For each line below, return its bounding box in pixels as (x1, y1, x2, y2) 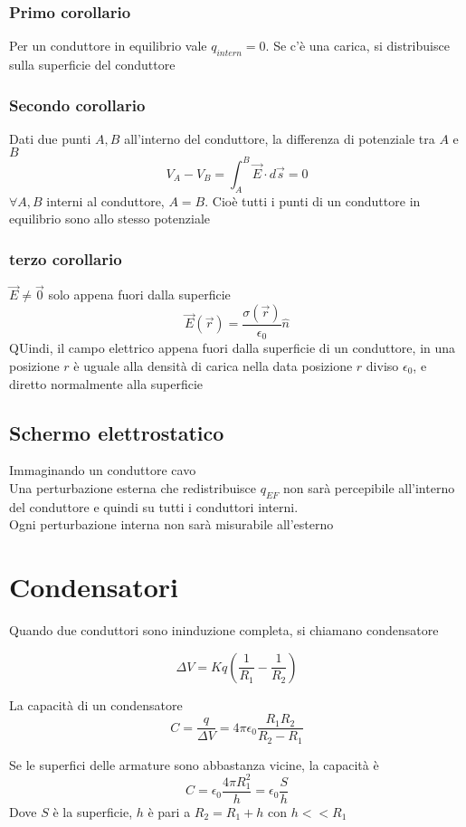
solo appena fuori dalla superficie (48, 285, 231, 304)
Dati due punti (9, 128, 91, 147)
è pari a (147, 802, 191, 821)
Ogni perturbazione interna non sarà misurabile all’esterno (9, 515, 334, 534)
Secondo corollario (9, 93, 146, 116)
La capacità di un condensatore (9, 695, 183, 714)
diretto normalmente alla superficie (9, 374, 204, 393)
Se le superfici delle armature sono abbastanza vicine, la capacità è (9, 755, 379, 774)
